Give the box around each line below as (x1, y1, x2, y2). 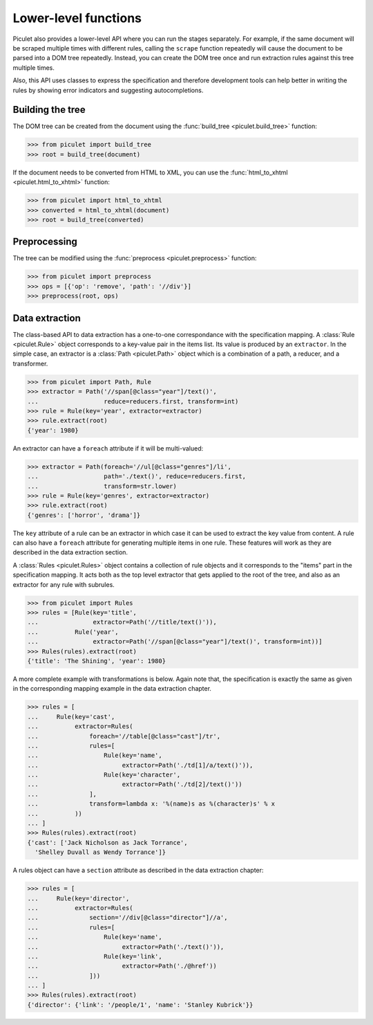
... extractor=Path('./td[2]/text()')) (27, 781, 242, 788)
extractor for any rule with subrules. (12, 580, 115, 588)
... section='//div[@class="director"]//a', (27, 914, 228, 922)
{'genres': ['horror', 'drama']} (27, 511, 141, 519)
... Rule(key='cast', (27, 713, 115, 720)
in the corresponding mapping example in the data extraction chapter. (12, 684, 212, 693)
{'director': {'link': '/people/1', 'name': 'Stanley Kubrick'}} (27, 1001, 254, 1008)
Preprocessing (12, 236, 77, 248)
